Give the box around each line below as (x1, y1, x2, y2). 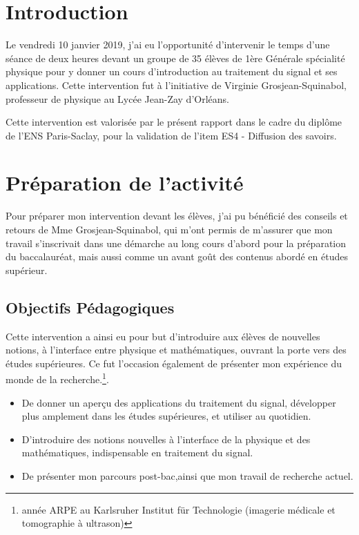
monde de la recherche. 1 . (6, 370, 109, 387)
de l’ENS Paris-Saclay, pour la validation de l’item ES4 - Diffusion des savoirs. (6, 128, 337, 142)
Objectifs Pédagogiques (6, 296, 175, 318)
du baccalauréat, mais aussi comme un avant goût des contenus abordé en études (6, 249, 348, 264)
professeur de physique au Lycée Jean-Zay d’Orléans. (6, 91, 229, 106)
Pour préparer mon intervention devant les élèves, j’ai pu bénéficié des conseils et (6, 208, 348, 223)
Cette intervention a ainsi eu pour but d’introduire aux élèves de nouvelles (6, 329, 320, 343)
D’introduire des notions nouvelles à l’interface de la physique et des (21, 431, 311, 446)
